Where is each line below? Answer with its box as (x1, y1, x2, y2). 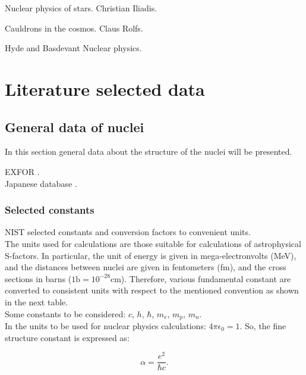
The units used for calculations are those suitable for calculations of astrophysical (5, 237, 301, 249)
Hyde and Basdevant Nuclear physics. (5, 42, 142, 54)
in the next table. (5, 295, 68, 308)
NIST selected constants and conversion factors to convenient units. (5, 226, 251, 238)
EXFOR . (5, 165, 40, 177)
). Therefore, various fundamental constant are (121, 272, 291, 285)
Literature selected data (5, 76, 205, 101)
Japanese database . (5, 177, 77, 189)
